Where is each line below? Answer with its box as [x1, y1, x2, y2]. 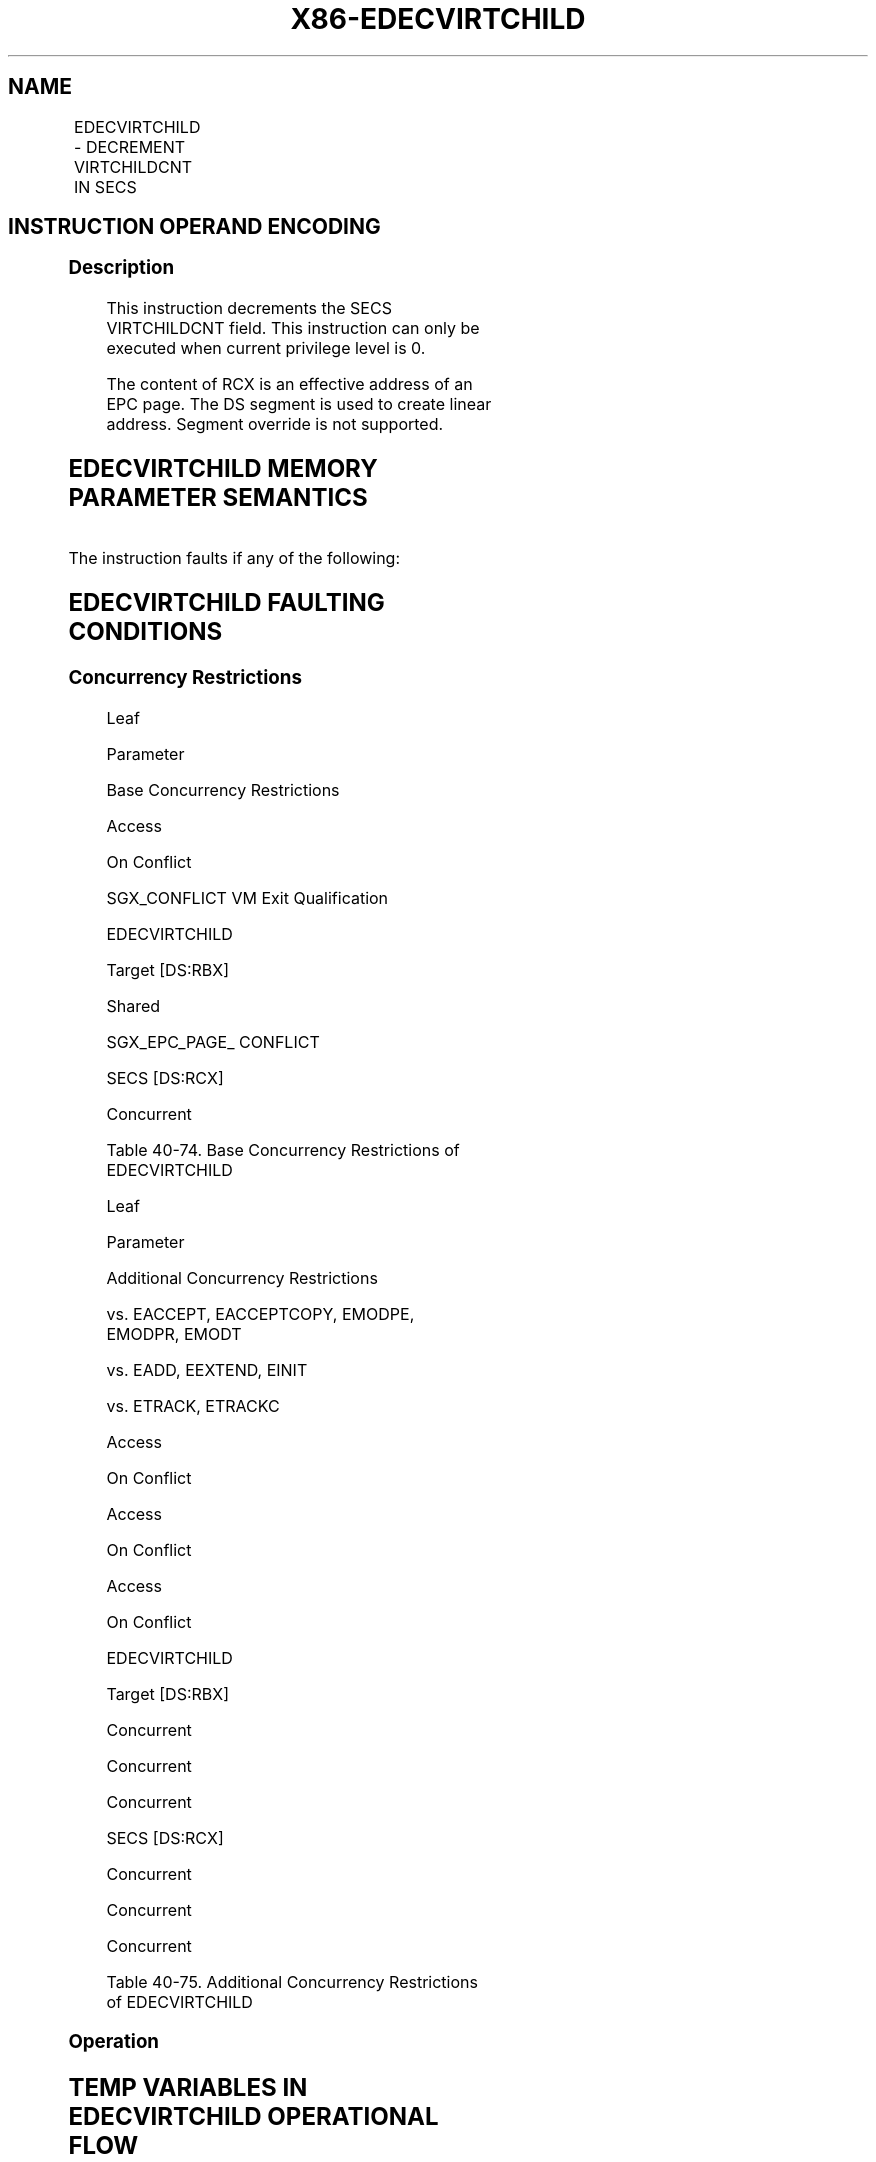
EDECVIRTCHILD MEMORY [68, 454, 378, 484]
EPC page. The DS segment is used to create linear [106, 394, 492, 415]
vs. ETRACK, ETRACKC [106, 1395, 280, 1416]
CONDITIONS [68, 616, 223, 646]
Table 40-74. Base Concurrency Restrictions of [106, 1139, 460, 1160]
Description [68, 256, 175, 280]
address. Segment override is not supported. [106, 414, 444, 435]
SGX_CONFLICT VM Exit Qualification [106, 887, 389, 908]
